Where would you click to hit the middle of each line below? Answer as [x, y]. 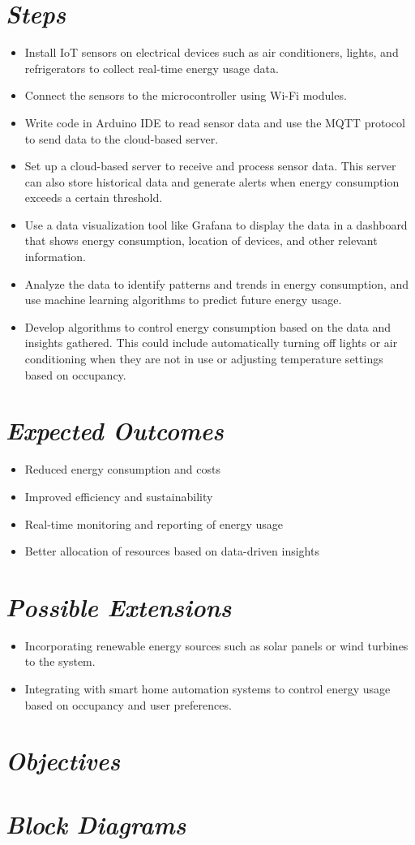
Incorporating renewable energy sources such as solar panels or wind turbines [216, 645]
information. [55, 257]
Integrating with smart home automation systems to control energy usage [207, 689]
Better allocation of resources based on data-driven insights [172, 551]
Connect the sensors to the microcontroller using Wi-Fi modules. [186, 95]
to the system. [60, 661]
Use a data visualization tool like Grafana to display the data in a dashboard [216, 224]
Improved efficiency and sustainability [119, 496]
